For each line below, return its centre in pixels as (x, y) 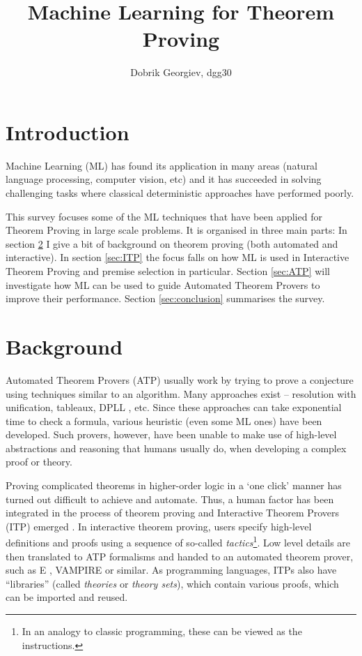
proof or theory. (39, 462)
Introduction (68, 132)
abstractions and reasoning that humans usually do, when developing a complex (176, 448)
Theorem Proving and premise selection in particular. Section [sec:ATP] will (168, 271)
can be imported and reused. (67, 597)
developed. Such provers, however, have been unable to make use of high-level (171, 434)
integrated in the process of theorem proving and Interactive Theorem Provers (173, 513)
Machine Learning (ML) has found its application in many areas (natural (162, 165)
